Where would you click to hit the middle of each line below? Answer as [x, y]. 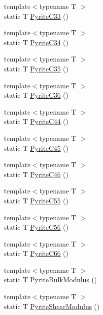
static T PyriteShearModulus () [52, 306]
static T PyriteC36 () [36, 95]
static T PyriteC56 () [36, 227]
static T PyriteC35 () [36, 68]
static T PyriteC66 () [36, 253]
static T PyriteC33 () [36, 16]
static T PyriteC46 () [36, 174]
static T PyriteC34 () [36, 42]
